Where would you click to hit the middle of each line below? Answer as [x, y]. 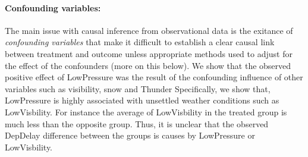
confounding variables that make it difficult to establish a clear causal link [140, 42]
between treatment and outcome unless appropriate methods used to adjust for [149, 53]
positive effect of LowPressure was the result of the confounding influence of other [154, 77]
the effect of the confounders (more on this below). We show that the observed [148, 65]
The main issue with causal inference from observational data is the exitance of [149, 30]
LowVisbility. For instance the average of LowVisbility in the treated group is [146, 112]
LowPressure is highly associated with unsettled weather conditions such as [142, 100]
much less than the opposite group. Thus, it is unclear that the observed [137, 123]
